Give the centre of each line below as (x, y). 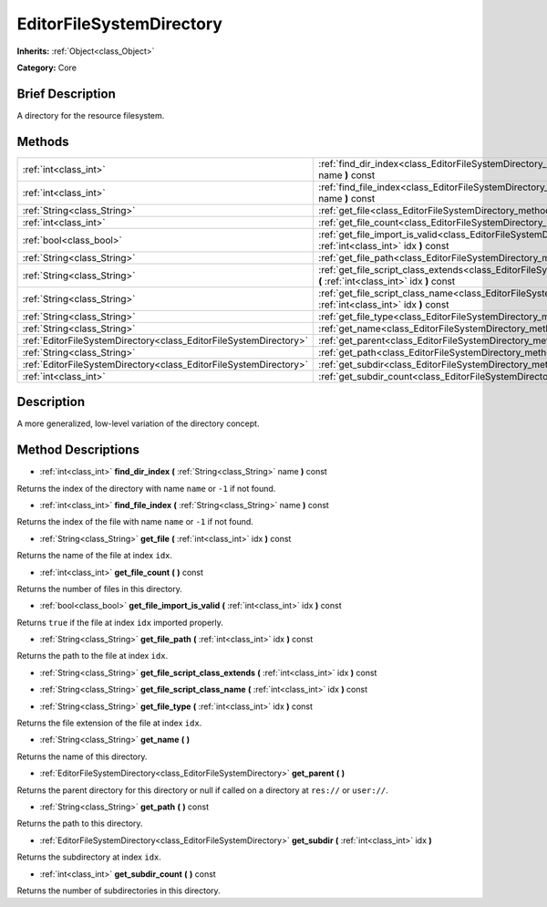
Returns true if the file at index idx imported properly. (120, 622)
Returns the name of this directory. (82, 756)
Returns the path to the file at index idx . (93, 656)
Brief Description (66, 94)
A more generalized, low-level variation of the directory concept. (138, 423)
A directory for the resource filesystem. (91, 115)
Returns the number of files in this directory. (99, 589)
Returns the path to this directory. (80, 824)
